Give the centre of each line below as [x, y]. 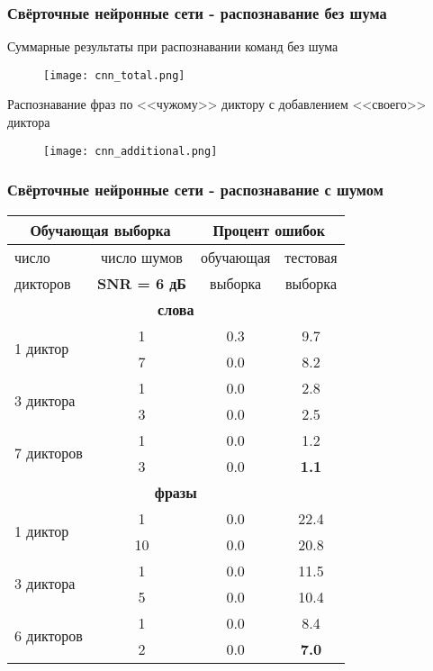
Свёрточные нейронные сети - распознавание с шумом [195, 190]
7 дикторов [49, 453]
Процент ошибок [269, 230]
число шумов [142, 257]
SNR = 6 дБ [141, 283]
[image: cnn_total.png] [114, 75]
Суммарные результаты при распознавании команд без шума [173, 46]
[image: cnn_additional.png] [131, 151]
